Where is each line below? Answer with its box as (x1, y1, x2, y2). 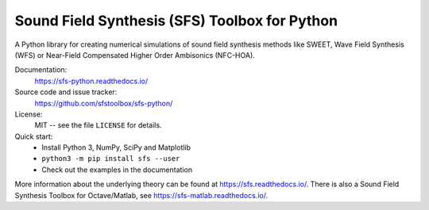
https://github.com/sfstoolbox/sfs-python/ (34, 98, 173, 108)
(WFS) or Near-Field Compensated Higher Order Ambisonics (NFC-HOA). (14, 50, 256, 59)
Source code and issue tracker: (14, 87, 118, 97)
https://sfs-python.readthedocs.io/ (34, 76, 149, 86)
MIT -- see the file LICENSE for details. (34, 120, 162, 130)
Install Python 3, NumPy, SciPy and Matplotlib (41, 143, 191, 152)
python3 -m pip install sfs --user (41, 155, 180, 163)
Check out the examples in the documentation (41, 165, 193, 174)
